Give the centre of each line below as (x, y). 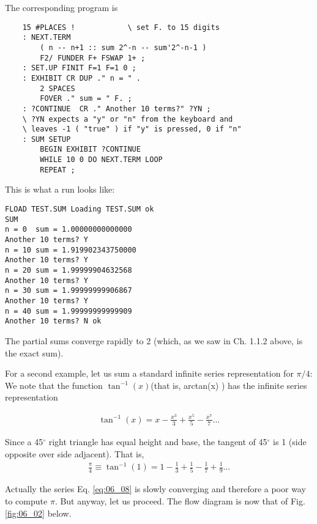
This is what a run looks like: (60, 189)
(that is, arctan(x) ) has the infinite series (229, 385)
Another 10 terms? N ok (53, 321)
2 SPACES (58, 88)
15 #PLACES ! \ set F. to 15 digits (121, 27)
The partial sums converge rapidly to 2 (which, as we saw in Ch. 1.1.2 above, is (154, 340)
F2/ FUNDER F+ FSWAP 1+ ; (93, 58)
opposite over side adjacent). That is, (75, 453)
